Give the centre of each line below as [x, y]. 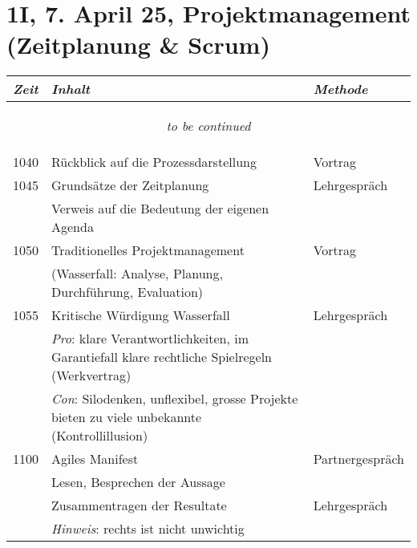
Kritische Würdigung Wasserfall [141, 315]
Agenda [73, 227]
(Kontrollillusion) [100, 436]
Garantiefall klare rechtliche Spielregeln [162, 357]
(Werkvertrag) [91, 375]
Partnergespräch [358, 459]
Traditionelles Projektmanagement [148, 250]
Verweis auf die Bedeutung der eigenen [160, 209]
